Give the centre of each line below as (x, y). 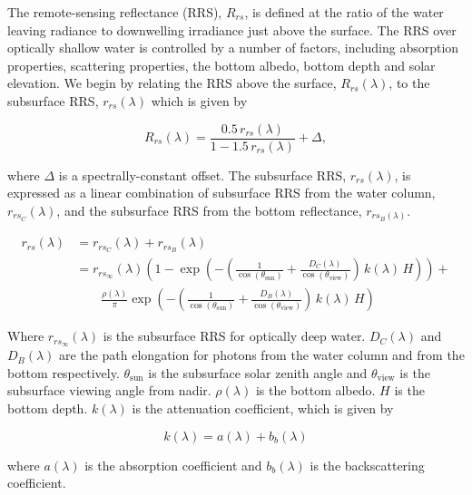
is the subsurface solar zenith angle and (258, 372)
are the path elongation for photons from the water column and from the (262, 355)
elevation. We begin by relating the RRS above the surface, (172, 83)
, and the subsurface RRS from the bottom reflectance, (209, 210)
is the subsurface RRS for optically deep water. (234, 336)
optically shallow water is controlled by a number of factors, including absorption (233, 48)
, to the (409, 83)
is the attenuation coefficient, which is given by (263, 408)
